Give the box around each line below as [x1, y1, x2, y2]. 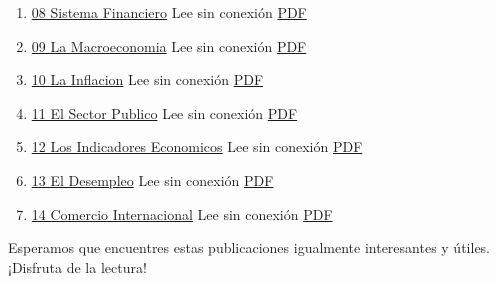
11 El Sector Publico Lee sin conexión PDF [31, 102, 298, 123]
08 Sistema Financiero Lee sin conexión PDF [31, 2, 307, 22]
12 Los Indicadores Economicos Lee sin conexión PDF [31, 136, 363, 157]
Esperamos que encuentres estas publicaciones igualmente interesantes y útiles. [8, 237, 491, 258]
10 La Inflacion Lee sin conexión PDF [31, 69, 264, 90]
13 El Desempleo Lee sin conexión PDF [31, 169, 274, 190]
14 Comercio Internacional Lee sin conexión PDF [31, 203, 333, 224]
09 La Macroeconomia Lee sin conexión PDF [31, 35, 307, 56]
